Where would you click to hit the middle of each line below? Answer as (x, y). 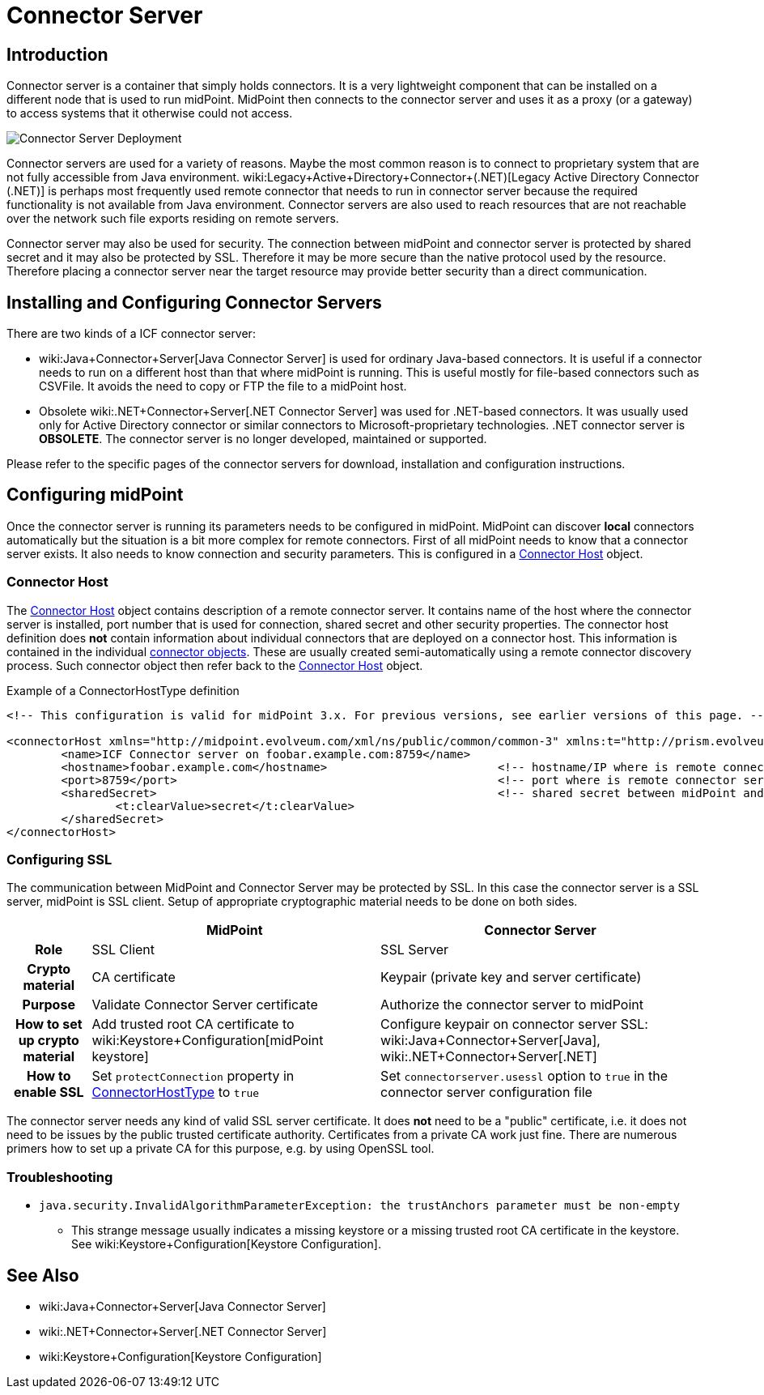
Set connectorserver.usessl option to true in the (524, 1076)
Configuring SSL (59, 859)
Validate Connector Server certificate (205, 1005)
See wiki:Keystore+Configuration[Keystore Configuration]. (226, 1244)
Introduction (57, 54)
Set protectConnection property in (193, 1076)
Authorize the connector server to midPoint (512, 1005)
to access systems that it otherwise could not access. (150, 113)
